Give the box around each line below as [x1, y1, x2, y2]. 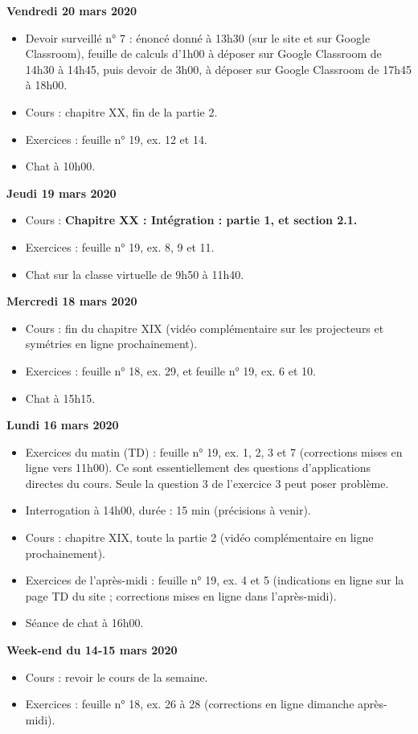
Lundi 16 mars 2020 [6, 416, 119, 433]
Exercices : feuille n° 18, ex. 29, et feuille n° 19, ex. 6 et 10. [25, 362, 316, 379]
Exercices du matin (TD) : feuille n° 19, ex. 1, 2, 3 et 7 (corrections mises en [25, 443, 403, 460]
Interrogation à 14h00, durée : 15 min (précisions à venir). [25, 502, 311, 519]
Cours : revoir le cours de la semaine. [25, 668, 208, 685]
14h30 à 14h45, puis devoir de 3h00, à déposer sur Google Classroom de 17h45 [25, 60, 412, 77]
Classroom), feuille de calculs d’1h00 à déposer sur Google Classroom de [25, 45, 382, 62]
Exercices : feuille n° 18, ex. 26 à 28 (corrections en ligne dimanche [25, 695, 354, 712]
